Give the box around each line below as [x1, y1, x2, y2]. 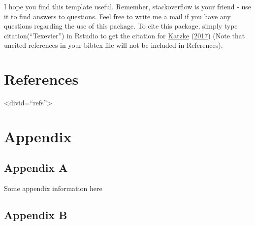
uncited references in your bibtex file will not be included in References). [4, 40, 223, 50]
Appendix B [4, 207, 67, 223]
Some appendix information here [4, 183, 102, 193]
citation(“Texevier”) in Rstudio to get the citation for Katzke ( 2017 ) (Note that [4, 30, 245, 40]
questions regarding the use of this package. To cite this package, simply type [4, 21, 238, 31]
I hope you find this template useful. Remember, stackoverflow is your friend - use [4, 1, 251, 11]
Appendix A [4, 160, 68, 175]
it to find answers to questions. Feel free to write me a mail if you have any [4, 11, 231, 21]
